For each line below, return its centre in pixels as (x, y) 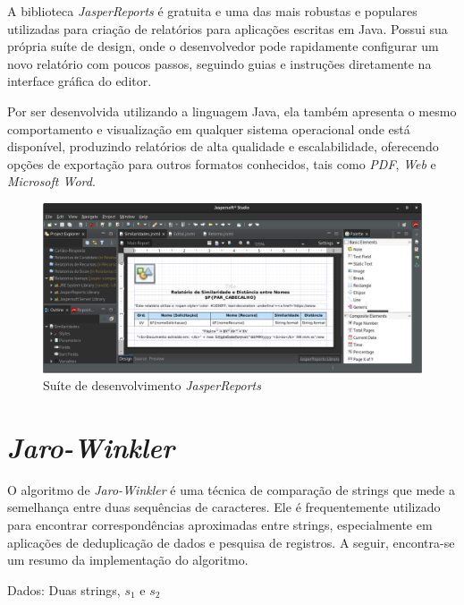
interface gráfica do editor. (80, 81)
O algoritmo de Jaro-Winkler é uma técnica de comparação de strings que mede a (231, 489)
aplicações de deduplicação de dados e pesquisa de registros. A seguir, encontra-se (231, 542)
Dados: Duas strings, (64, 589)
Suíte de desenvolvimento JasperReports (152, 385)
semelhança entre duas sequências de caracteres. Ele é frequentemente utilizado (224, 507)
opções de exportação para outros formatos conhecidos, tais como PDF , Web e (222, 163)
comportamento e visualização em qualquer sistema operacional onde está (209, 128)
